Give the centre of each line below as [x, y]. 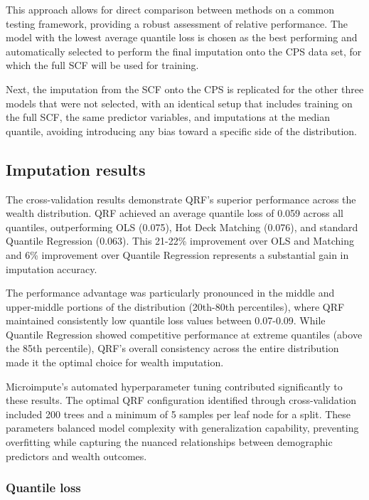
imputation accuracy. [52, 268]
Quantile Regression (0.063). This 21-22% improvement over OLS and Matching [180, 241]
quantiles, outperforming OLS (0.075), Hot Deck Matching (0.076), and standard [182, 227]
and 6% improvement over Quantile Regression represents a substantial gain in [177, 254]
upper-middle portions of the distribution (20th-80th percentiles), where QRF [175, 306]
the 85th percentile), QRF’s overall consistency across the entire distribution [172, 348]
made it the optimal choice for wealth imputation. [115, 362]
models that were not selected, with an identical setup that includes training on [179, 103]
